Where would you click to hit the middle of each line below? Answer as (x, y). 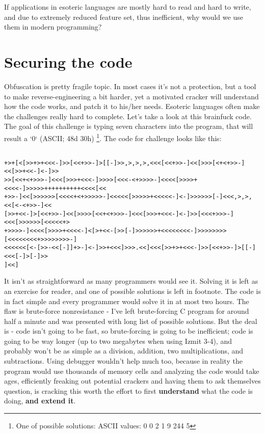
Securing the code (68, 61)
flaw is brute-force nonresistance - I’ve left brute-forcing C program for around (127, 311)
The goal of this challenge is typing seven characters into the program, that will (129, 126)
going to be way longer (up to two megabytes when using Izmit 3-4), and (118, 341)
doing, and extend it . (40, 401)
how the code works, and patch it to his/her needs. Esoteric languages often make (132, 106)
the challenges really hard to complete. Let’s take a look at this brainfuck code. (128, 116)
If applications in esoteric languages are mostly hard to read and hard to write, (128, 7)
